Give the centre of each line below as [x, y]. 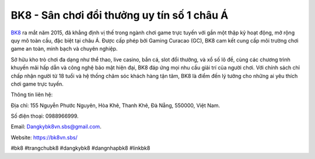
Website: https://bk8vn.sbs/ [44, 137]
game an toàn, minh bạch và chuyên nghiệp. [64, 49]
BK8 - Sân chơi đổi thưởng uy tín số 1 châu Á [120, 15]
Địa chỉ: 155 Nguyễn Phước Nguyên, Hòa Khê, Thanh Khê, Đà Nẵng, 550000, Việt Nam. [116, 105]
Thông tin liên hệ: [32, 95]
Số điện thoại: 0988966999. [45, 116]
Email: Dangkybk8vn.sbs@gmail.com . [56, 127]
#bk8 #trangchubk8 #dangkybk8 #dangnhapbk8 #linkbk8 [80, 148]
